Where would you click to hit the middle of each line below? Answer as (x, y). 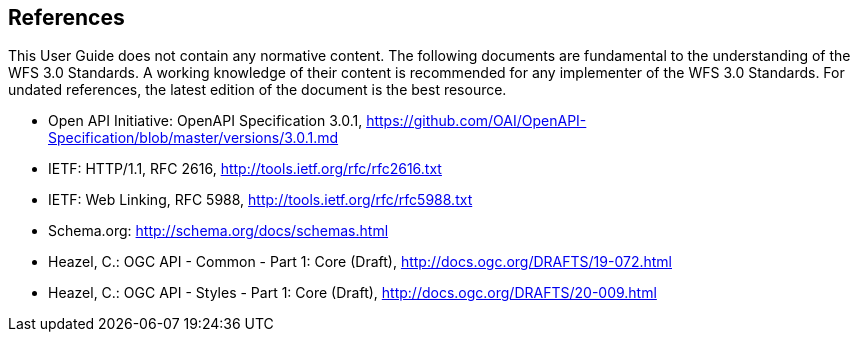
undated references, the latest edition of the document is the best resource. (257, 90)
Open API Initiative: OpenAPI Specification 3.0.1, (205, 121)
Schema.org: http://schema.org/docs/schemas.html (218, 231)
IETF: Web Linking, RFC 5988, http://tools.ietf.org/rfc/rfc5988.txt (260, 200)
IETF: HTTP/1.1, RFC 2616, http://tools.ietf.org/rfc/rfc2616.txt (245, 169)
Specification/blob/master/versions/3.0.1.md (193, 138)
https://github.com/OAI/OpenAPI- (476, 121)
